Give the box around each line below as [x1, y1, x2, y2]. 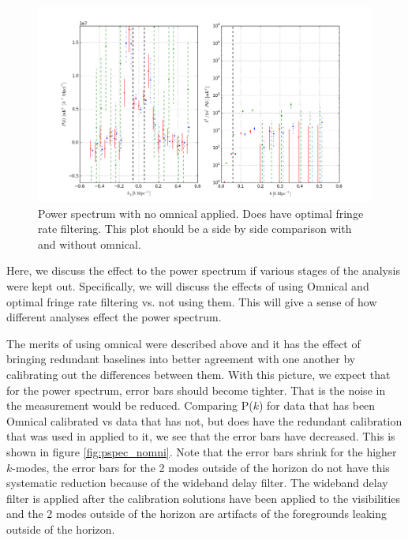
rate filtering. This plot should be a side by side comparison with [38, 220, 352, 237]
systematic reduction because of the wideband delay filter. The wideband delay [6, 474, 388, 491]
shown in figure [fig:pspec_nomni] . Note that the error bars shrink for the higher [6, 443, 397, 459]
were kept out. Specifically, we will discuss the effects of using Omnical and [6, 277, 369, 294]
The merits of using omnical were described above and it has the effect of [6, 335, 361, 351]
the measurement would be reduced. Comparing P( [6, 397, 253, 414]
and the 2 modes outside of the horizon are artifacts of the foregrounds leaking [6, 505, 387, 522]
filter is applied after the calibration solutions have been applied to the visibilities [6, 489, 401, 506]
